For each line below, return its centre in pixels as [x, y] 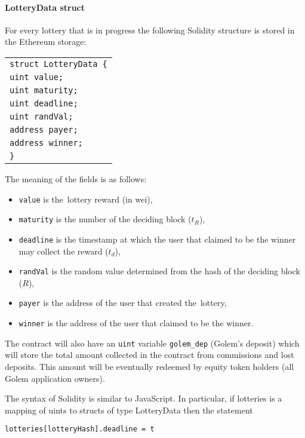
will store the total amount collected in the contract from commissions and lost [150, 355]
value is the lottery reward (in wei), [86, 199]
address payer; [44, 129]
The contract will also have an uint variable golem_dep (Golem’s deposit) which [152, 343]
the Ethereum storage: [46, 42]
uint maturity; [44, 90]
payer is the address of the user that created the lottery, [123, 303]
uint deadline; [44, 103]
